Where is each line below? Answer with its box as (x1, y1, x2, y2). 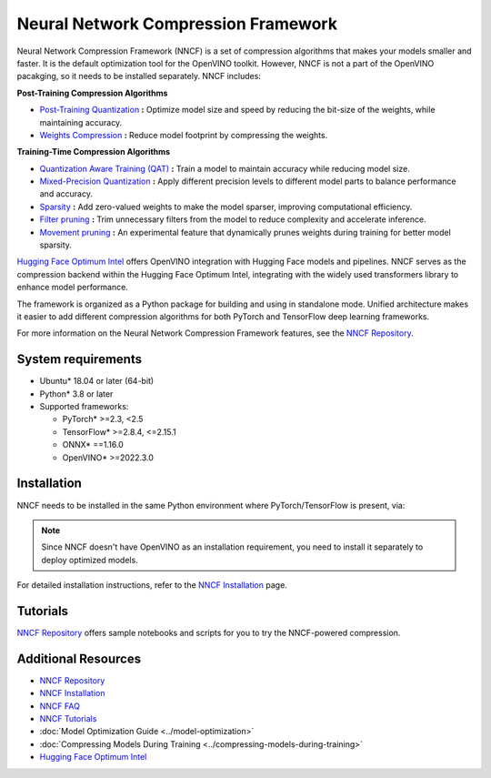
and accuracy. (39, 188, 93, 199)
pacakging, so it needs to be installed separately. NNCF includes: (16, 71, 261, 82)
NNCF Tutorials (39, 713, 97, 724)
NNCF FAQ (39, 701, 81, 712)
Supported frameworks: (39, 401, 129, 412)
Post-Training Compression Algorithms (16, 87, 168, 98)
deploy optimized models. (41, 554, 138, 565)
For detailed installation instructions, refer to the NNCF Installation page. (16, 580, 288, 591)
